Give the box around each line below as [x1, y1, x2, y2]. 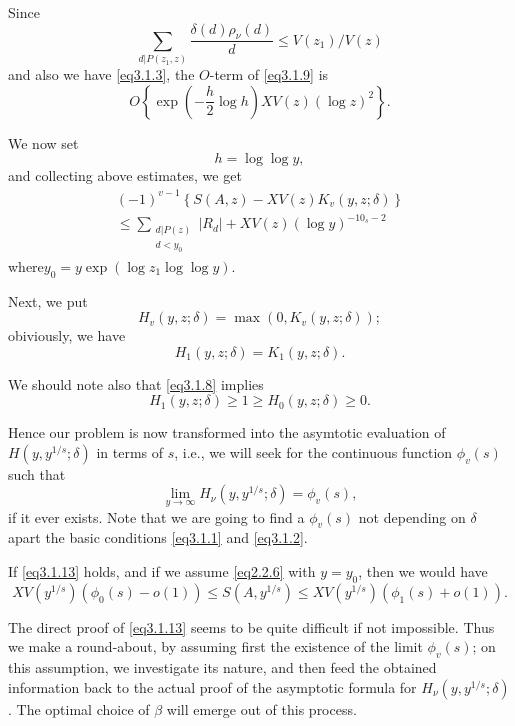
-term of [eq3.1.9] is [209, 64, 329, 85]
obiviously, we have [8, 325, 126, 346]
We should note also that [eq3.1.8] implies [8, 373, 264, 394]
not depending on [358, 506, 466, 527]
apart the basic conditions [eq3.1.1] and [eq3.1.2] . [8, 527, 308, 548]
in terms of [96, 441, 164, 462]
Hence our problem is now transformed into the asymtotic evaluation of [8, 422, 446, 443]
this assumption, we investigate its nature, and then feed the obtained [8, 657, 437, 678]
